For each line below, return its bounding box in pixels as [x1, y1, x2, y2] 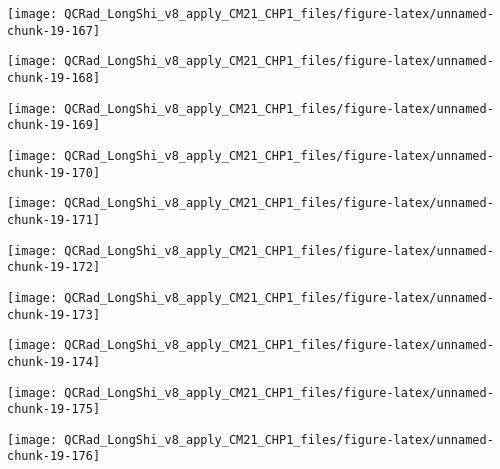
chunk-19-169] [7, 118, 101, 133]
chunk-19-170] [7, 165, 101, 180]
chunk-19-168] [7, 70, 101, 85]
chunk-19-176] [7, 449, 101, 464]
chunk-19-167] [7, 23, 101, 38]
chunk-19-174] [7, 354, 101, 369]
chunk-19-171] [7, 212, 101, 227]
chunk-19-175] [7, 402, 101, 417]
